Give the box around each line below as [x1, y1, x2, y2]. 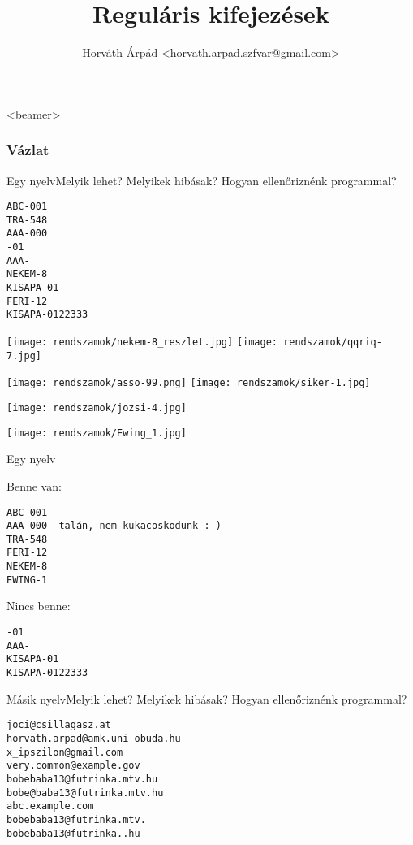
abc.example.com [6, 800, 94, 812]
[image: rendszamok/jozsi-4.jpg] [6, 402, 187, 414]
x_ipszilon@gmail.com [6, 746, 123, 758]
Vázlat [6, 140, 49, 160]
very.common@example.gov [6, 760, 140, 772]
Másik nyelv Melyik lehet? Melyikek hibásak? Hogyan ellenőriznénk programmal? [6, 690, 407, 707]
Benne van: [6, 477, 62, 494]
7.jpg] [6, 349, 41, 362]
